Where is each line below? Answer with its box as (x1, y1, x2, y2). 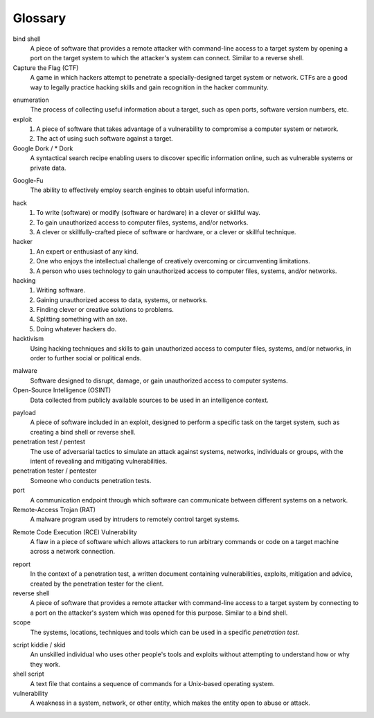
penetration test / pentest (12, 437, 86, 446)
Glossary (12, 10, 66, 26)
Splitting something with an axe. (36, 315, 128, 324)
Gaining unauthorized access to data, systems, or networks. (36, 295, 208, 304)
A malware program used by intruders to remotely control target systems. (30, 515, 240, 523)
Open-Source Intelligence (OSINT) (12, 386, 112, 394)
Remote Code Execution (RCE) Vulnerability (12, 527, 138, 536)
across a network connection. (30, 548, 116, 556)
